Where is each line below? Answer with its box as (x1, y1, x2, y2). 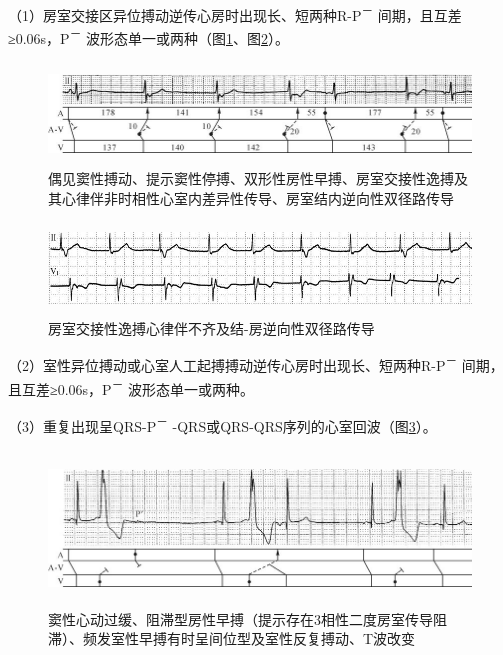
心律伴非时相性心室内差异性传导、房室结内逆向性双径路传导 (61, 187, 454, 208)
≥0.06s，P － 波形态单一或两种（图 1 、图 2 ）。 (8, 25, 289, 48)
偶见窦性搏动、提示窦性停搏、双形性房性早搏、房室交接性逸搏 (48, 168, 454, 189)
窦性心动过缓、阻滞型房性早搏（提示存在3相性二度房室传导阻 (48, 608, 447, 629)
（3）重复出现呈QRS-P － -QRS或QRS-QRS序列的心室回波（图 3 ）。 (8, 412, 437, 436)
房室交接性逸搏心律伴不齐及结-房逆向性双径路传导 (48, 317, 375, 338)
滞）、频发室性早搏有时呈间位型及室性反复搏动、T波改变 (48, 628, 416, 649)
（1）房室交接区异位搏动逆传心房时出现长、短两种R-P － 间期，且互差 (8, 2, 462, 25)
